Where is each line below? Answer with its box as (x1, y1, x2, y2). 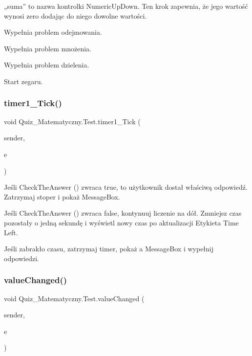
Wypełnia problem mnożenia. (4, 43, 91, 53)
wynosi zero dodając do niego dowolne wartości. (4, 10, 147, 21)
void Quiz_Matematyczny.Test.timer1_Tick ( (4, 116, 141, 126)
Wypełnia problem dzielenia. (4, 60, 89, 70)
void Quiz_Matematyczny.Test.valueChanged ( (4, 293, 145, 303)
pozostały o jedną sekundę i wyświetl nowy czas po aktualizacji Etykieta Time (4, 217, 239, 227)
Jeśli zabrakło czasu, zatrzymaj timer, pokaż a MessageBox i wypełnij (4, 244, 214, 254)
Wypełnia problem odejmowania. (4, 27, 102, 37)
